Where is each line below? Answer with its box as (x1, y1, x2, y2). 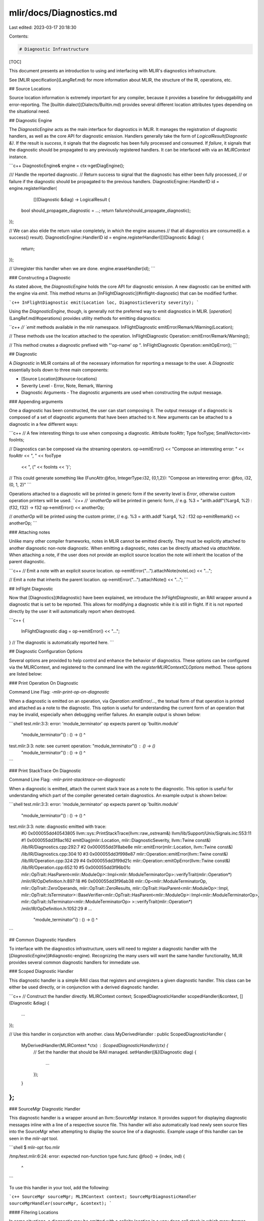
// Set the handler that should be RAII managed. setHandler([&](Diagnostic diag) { (33, 1049, 197, 1055)
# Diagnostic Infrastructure (19, 46, 89, 52)
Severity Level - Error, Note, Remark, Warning (21, 382, 113, 388)
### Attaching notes (9, 529, 51, 535)
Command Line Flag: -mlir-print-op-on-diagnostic (9, 689, 110, 695)
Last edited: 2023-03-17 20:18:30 (9, 24, 76, 30)
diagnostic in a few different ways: (9, 421, 78, 427)
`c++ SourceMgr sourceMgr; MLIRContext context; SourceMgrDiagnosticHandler (9, 1194, 197, 1199)
